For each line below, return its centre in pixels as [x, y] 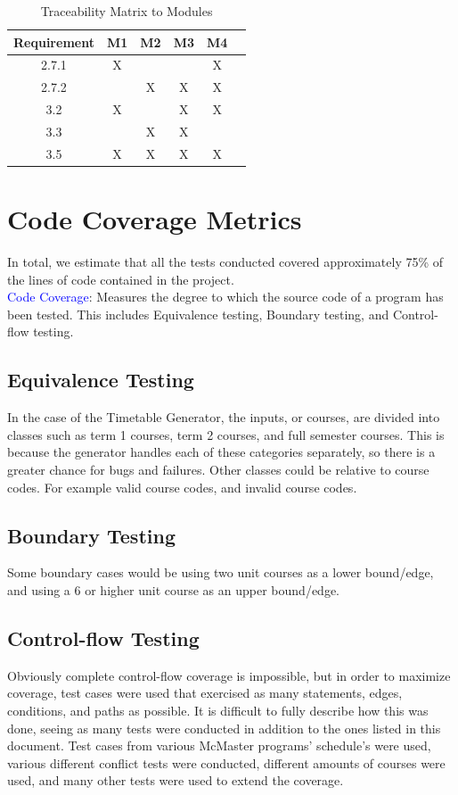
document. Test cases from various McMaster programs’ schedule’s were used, [219, 745]
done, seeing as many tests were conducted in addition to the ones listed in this [224, 728]
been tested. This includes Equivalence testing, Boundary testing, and [198, 314]
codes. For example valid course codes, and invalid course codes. [182, 487]
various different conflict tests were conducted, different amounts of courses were [226, 762]
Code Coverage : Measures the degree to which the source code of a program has [225, 297]
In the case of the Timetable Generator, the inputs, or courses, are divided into [224, 417]
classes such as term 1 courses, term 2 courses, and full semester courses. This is [226, 434]
